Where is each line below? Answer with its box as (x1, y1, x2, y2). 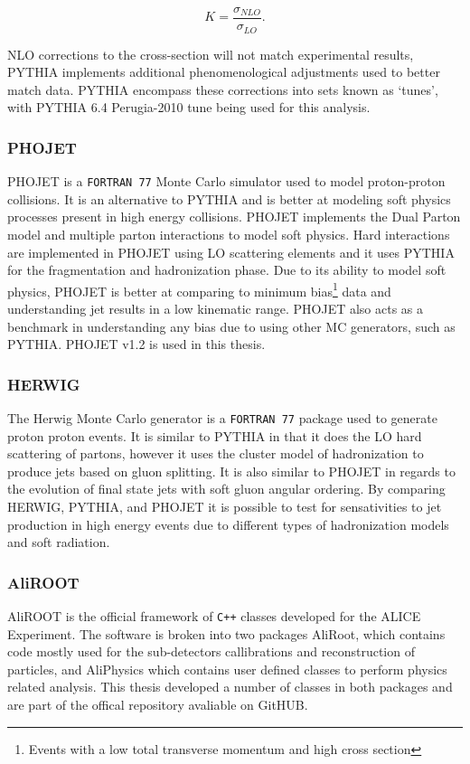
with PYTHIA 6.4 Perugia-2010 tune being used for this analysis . (7, 98, 371, 117)
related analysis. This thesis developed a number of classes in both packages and (7, 677, 453, 696)
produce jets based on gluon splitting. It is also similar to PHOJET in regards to (7, 461, 456, 480)
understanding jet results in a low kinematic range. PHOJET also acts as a (7, 298, 424, 317)
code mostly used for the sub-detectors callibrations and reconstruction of (7, 642, 415, 661)
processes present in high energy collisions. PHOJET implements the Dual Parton (7, 207, 461, 226)
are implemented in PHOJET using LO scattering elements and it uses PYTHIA (7, 242, 455, 261)
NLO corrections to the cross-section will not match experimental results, (7, 44, 414, 63)
